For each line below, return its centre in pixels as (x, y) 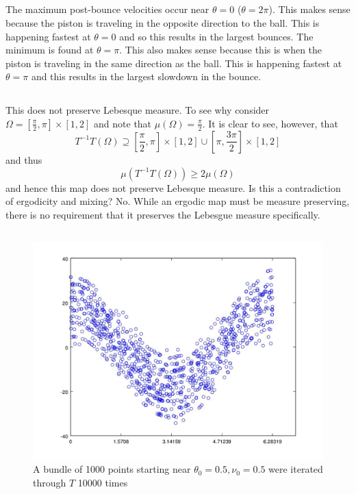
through (50, 482)
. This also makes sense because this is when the (221, 50)
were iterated (296, 469)
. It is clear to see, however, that (270, 123)
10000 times (103, 482)
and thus (24, 159)
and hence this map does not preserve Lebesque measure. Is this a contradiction (173, 187)
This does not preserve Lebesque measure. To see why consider (138, 110)
